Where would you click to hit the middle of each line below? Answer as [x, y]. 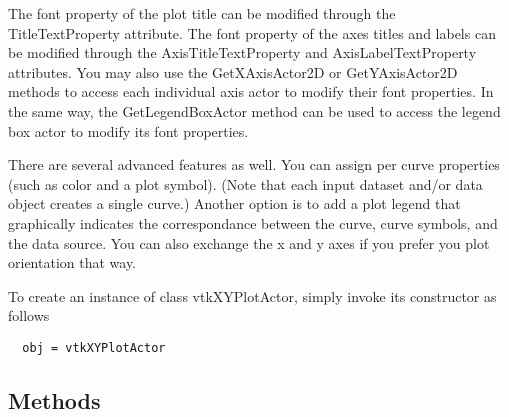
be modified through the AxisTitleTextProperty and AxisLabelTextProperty [242, 52]
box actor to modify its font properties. [128, 130]
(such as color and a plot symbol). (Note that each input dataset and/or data [245, 183]
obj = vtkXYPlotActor [94, 347]
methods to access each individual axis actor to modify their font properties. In [251, 91]
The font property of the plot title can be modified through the [202, 13]
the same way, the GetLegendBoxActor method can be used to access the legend [254, 110]
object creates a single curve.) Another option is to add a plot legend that [234, 203]
